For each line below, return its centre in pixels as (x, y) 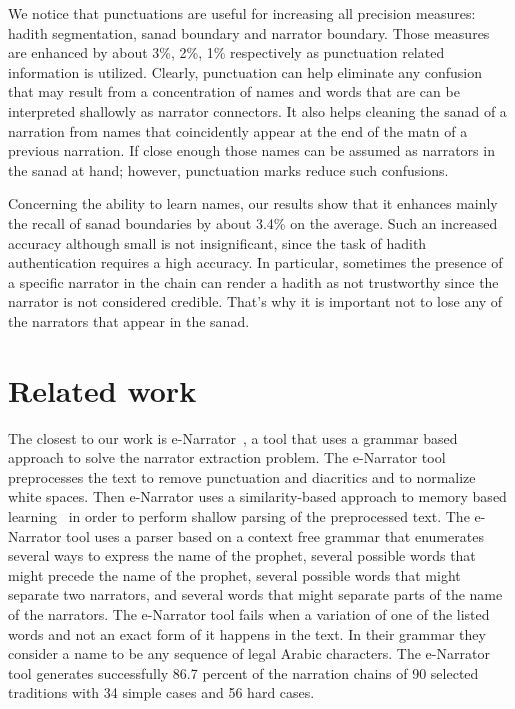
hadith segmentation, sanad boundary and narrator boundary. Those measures (249, 32)
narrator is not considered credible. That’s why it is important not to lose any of (255, 301)
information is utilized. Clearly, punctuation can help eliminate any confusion (245, 71)
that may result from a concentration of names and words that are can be (234, 91)
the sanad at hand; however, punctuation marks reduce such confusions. (228, 169)
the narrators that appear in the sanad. (129, 320)
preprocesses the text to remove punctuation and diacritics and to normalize (242, 476)
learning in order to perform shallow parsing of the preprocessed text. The (239, 516)
